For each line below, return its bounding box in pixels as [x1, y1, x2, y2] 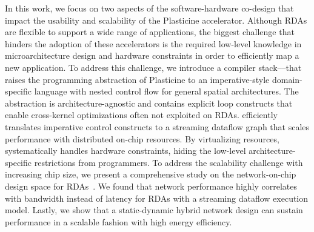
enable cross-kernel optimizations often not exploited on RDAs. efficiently [5, 108, 278, 121]
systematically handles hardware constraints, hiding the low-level [5, 144, 246, 157]
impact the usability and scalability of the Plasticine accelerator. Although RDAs [5, 13, 307, 26]
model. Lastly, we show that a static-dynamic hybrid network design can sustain [5, 204, 303, 216]
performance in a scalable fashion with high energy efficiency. [5, 215, 232, 228]
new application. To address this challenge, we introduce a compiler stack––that [5, 61, 302, 73]
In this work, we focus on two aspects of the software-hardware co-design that [5, 2, 294, 14]
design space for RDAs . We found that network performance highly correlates [5, 179, 297, 192]
